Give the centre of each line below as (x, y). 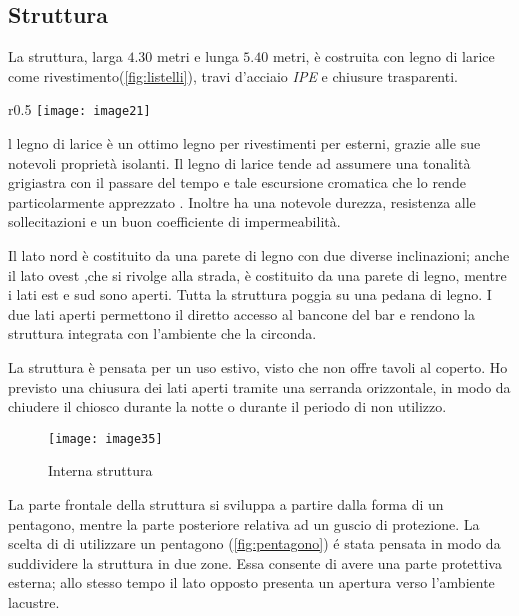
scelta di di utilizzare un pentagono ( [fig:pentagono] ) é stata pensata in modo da (254, 543)
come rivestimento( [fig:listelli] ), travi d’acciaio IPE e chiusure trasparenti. (233, 75)
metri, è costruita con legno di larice (383, 56)
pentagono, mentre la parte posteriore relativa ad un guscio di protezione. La (244, 523)
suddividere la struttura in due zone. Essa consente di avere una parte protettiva (255, 562)
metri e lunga (197, 56)
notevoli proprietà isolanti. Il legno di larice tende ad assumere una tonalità (239, 162)
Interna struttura (100, 470)
